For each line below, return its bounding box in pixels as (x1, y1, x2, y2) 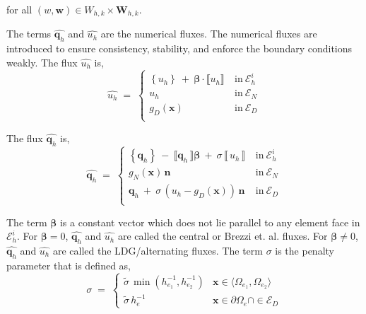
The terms (6, 26, 52, 41)
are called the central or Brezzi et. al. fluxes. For (117, 228, 328, 243)
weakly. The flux (6, 54, 78, 69)
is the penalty (275, 243, 334, 257)
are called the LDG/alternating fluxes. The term (52, 243, 263, 257)
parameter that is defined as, (6, 257, 131, 272)
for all (6, 2, 33, 16)
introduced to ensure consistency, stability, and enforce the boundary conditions (6, 41, 353, 56)
